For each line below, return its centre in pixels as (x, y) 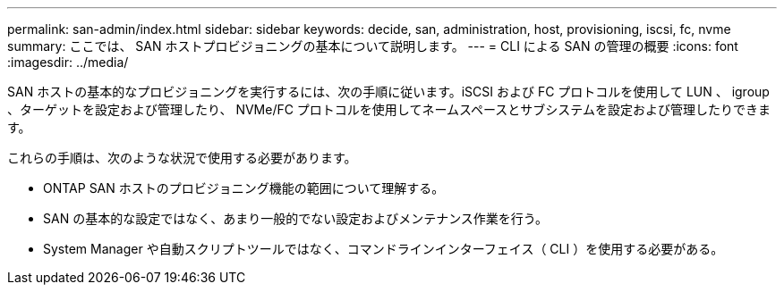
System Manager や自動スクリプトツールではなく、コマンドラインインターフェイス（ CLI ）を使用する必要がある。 (383, 249)
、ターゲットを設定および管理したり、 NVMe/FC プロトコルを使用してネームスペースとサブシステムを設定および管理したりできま (389, 109)
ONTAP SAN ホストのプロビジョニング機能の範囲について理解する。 (244, 188)
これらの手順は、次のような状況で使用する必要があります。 (182, 158)
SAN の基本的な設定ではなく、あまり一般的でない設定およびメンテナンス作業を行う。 (296, 218)
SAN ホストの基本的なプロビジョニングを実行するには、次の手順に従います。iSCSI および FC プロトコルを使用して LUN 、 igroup (388, 92)
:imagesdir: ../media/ (68, 62)
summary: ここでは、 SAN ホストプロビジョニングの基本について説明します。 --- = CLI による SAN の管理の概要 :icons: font (373, 46)
